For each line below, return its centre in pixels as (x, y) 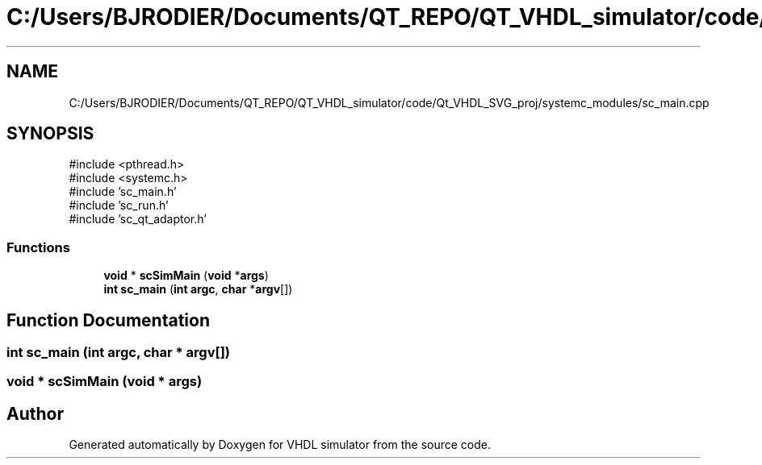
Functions (38, 247)
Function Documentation (108, 320)
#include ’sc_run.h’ (119, 206)
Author (35, 413)
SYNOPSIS (50, 134)
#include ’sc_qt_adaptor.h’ (138, 219)
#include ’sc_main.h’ (123, 192)
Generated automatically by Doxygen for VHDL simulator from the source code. (280, 445)
